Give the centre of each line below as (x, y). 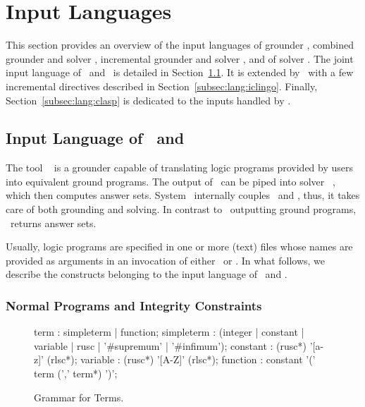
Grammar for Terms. (79, 397)
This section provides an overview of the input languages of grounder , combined (180, 45)
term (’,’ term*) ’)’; (76, 373)
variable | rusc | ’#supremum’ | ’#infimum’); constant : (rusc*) (171, 345)
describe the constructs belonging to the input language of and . (147, 274)
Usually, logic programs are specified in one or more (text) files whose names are (179, 247)
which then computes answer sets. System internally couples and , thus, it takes (183, 195)
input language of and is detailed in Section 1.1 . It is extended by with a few (180, 72)
